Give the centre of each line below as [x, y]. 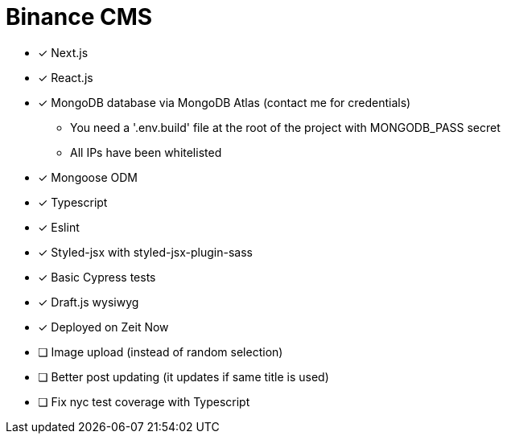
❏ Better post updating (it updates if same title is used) [183, 376]
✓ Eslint [59, 227]
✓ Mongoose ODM [88, 177]
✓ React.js [66, 77]
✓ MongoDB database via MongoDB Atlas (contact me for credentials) [225, 102]
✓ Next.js [63, 52]
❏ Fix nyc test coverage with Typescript [144, 401]
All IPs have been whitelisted [146, 152]
